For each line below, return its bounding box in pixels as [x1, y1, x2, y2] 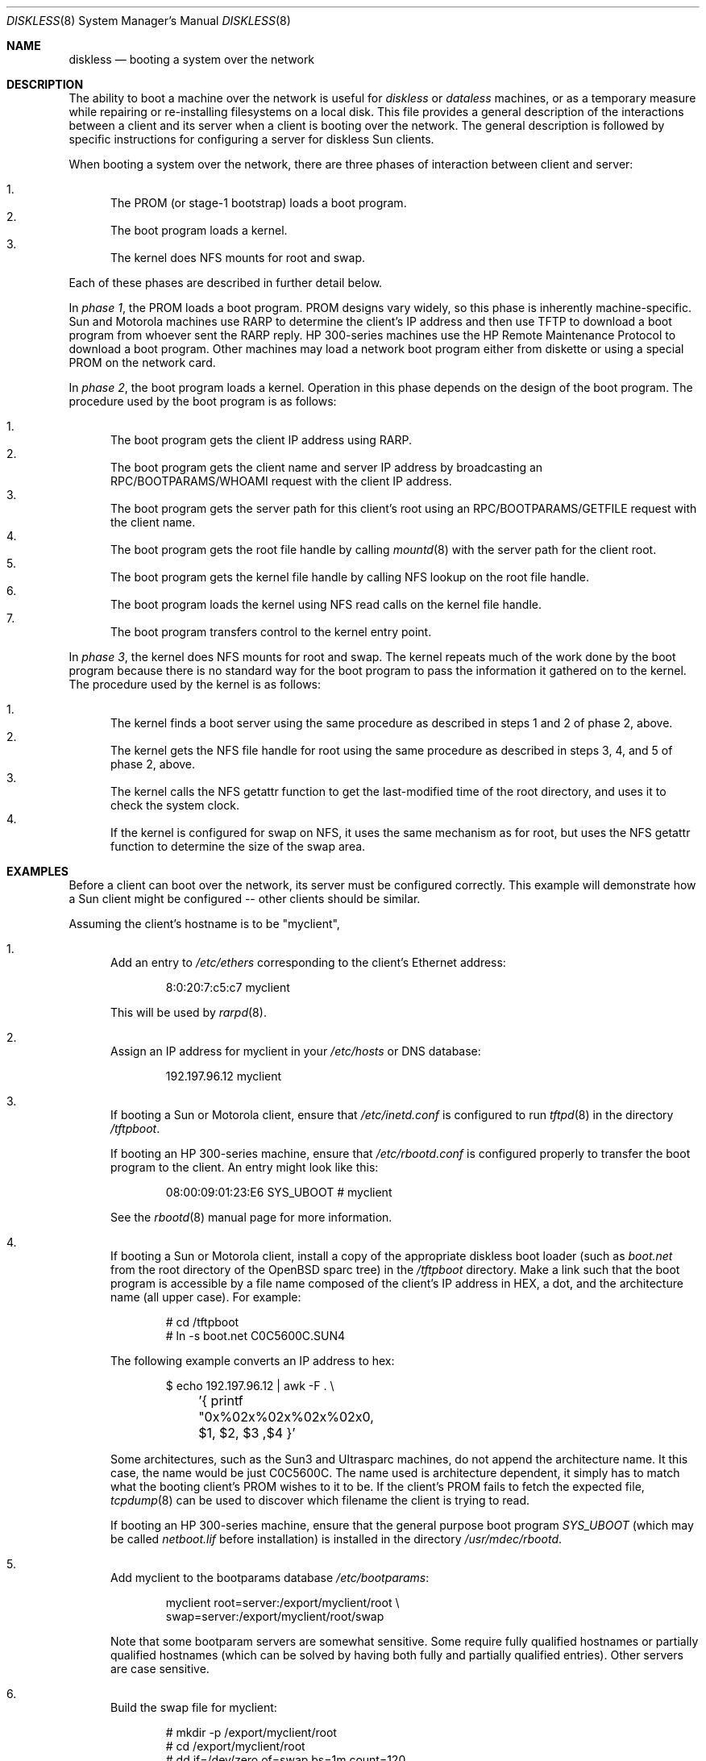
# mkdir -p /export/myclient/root [165, 1726, 337, 1739]
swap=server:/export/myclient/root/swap [165, 1609, 384, 1623]
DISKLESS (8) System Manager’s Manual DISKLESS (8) [6, 14, 291, 27]
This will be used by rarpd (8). [110, 1005, 267, 1019]
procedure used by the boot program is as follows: [69, 394, 337, 408]
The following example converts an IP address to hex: [110, 1354, 395, 1368]
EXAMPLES [6, 864, 69, 878]
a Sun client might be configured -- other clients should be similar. [69, 892, 421, 905]
